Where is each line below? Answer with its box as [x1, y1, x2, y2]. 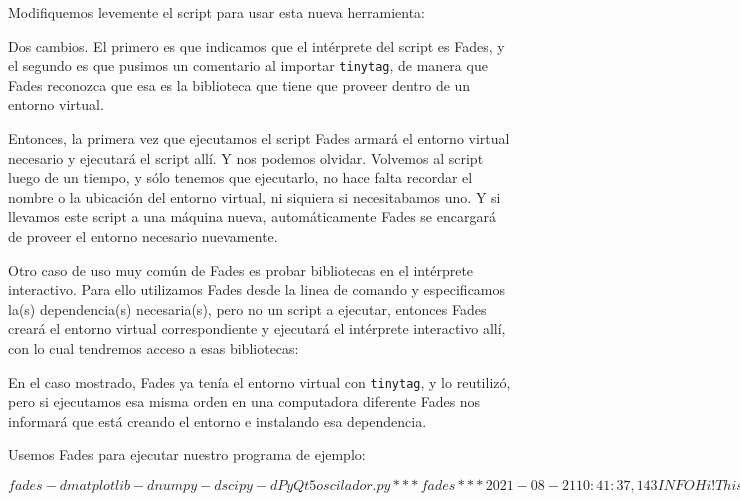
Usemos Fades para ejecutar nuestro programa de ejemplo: [8, 444, 366, 465]
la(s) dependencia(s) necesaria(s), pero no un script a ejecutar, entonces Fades [8, 298, 487, 319]
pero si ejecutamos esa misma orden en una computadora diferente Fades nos [8, 391, 481, 412]
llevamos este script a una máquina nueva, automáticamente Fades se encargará [8, 206, 496, 227]
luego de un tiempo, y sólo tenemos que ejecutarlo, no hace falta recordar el [8, 167, 473, 188]
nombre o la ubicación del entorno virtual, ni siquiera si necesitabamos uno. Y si [8, 186, 501, 207]
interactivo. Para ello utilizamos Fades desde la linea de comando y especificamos [8, 279, 506, 300]
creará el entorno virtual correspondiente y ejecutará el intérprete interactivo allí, [8, 318, 506, 339]
